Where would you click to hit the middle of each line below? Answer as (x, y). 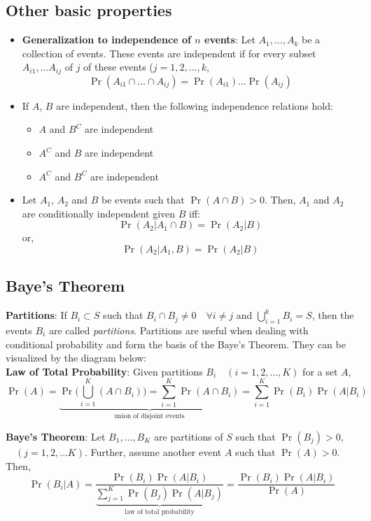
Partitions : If (36, 315)
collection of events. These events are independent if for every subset (169, 53)
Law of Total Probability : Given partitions (104, 371)
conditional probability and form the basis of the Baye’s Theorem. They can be (176, 344)
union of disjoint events (149, 416)
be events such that (143, 200)
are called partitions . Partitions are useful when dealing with (178, 330)
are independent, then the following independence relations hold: (195, 105)
